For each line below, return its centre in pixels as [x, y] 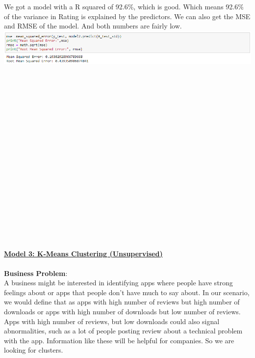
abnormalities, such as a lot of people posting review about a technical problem [123, 331]
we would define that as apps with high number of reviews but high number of [122, 302]
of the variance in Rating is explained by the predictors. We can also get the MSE [127, 16]
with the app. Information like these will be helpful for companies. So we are [119, 340]
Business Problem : [36, 273]
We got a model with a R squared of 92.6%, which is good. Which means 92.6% [124, 6]
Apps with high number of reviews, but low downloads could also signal [112, 321]
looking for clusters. [34, 350]
